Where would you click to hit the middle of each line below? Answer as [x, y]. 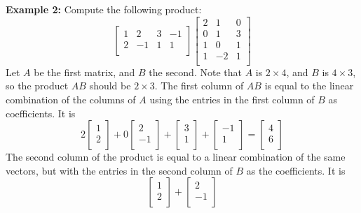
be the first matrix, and [84, 72]
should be [110, 86]
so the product [37, 86]
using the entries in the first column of [232, 99]
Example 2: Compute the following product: [104, 9]
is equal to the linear [309, 86]
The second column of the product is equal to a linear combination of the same [176, 157]
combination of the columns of [71, 99]
